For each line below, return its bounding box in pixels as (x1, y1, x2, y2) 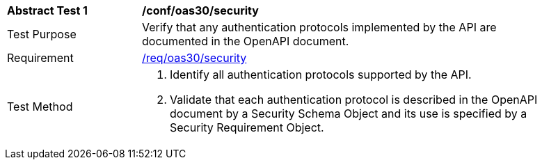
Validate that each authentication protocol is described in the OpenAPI (170, 93, 538, 107)
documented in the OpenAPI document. (142, 34, 349, 48)
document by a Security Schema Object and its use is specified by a (170, 107, 527, 120)
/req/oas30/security (142, 51, 247, 65)
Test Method (7, 100, 73, 113)
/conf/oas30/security (142, 3, 259, 17)
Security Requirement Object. (170, 120, 324, 134)
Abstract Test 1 (7, 3, 88, 17)
